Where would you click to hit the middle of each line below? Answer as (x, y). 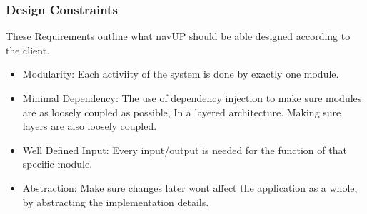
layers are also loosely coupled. (90, 126)
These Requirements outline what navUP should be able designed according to (178, 36)
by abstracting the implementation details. (116, 202)
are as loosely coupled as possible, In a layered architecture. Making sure (182, 112)
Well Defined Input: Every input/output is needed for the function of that (185, 149)
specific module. (57, 164)
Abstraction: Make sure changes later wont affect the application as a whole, (190, 187)
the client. (28, 50)
